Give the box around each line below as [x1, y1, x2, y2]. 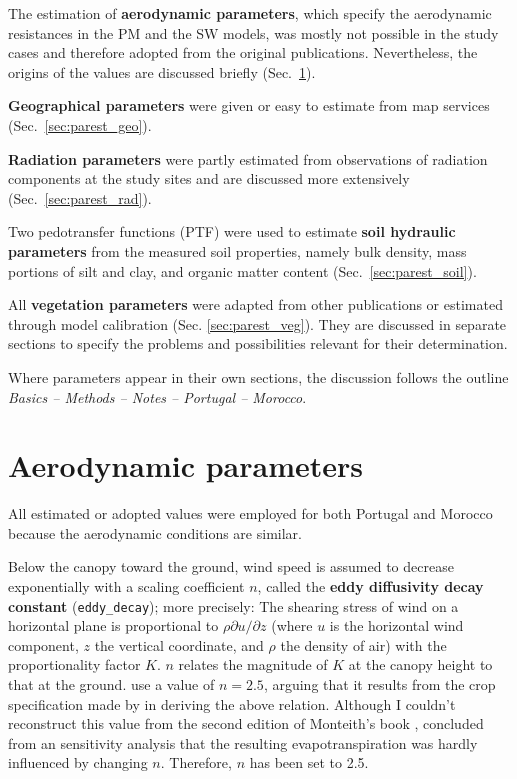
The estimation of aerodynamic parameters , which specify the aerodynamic [8, 3, 492, 23]
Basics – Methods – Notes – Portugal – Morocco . [8, 386, 307, 407]
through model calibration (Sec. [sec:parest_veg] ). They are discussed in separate [8, 313, 507, 334]
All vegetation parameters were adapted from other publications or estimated [8, 294, 503, 315]
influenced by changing [8, 752, 148, 773]
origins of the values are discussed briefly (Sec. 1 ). [8, 61, 316, 82]
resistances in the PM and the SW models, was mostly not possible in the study [8, 22, 499, 43]
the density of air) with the [280, 634, 447, 655]
